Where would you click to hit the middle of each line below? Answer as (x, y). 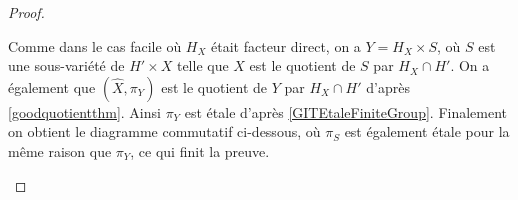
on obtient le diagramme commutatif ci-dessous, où (164, 131)
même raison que (60, 150)
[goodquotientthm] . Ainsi (84, 111)
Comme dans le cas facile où (95, 45)
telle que (202, 65)
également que (52, 86)
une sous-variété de (66, 65)
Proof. (26, 12)
